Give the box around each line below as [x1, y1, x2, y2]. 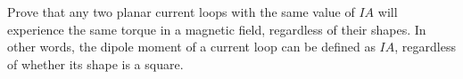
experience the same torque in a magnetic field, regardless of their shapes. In [7, 20, 426, 38]
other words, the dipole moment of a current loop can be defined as [7, 37, 376, 56]
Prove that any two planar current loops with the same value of [7, 3, 355, 20]
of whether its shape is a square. [7, 54, 184, 73]
